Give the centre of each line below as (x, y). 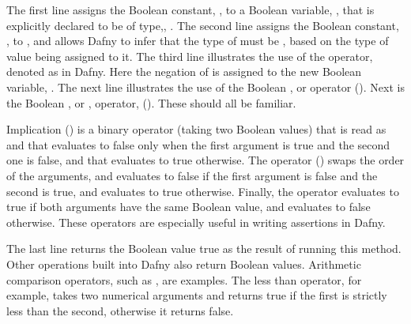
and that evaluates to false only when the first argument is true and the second (198, 144)
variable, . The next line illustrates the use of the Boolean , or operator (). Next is (205, 87)
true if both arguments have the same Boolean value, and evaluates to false (189, 207)
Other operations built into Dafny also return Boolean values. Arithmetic (184, 264)
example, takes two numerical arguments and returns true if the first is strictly (197, 295)
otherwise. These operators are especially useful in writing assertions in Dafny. (196, 222)
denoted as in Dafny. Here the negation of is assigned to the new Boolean (184, 72)
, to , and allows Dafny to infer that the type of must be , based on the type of (198, 41)
